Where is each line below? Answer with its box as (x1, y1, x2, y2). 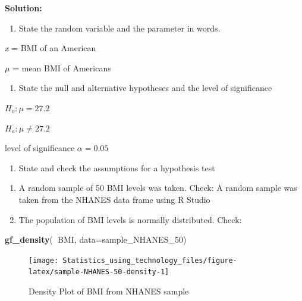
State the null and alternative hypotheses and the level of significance (18, 81, 272, 94)
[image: (29, 256, 59, 265)
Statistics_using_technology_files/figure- (62, 256, 237, 265)
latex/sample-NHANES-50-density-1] (29, 268, 169, 277)
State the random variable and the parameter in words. (18, 21, 221, 34)
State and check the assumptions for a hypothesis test (18, 161, 215, 174)
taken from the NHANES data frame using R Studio (18, 193, 210, 205)
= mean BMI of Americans (12, 61, 111, 74)
